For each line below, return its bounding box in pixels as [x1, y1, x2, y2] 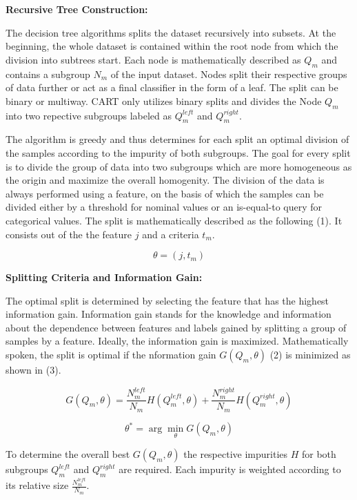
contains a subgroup [6, 66, 90, 81]
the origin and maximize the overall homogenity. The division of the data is [6, 173, 325, 187]
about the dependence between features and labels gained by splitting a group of [6, 320, 347, 334]
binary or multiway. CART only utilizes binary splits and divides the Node [6, 93, 322, 108]
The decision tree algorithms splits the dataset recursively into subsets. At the [6, 25, 336, 39]
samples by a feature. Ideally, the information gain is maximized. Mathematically [6, 334, 349, 348]
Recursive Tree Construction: [6, 2, 148, 16]
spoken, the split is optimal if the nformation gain [6, 347, 216, 362]
